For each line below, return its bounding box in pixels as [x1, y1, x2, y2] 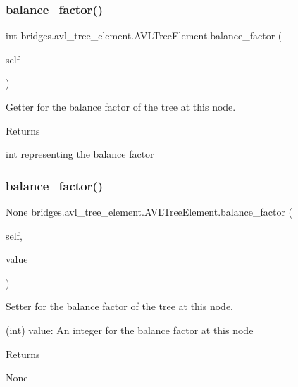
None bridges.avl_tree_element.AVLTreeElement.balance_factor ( [6, 204, 293, 219]
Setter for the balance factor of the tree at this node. [6, 299, 234, 314]
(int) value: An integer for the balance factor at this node [6, 322, 254, 337]
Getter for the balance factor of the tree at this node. [6, 99, 236, 113]
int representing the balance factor [6, 147, 154, 161]
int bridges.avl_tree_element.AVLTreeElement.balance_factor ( [6, 28, 283, 43]
